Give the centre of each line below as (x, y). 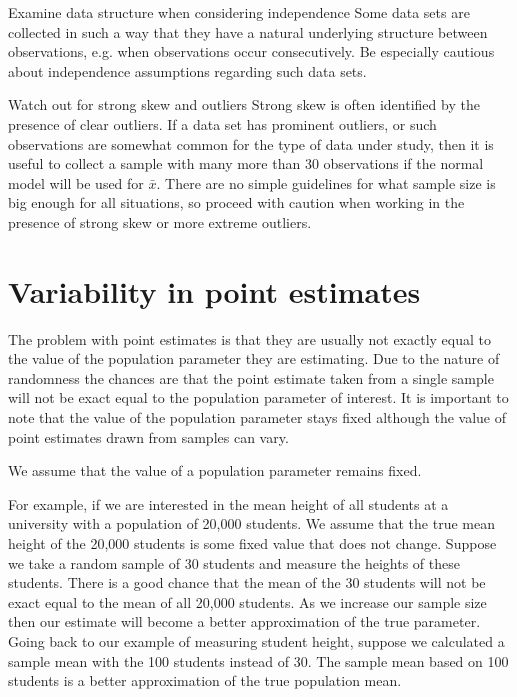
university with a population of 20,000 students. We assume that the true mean (251, 523)
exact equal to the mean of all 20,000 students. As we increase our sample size (247, 601)
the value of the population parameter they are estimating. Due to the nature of (254, 358)
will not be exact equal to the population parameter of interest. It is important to (258, 397)
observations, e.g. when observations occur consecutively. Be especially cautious (251, 51)
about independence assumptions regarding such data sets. (187, 70)
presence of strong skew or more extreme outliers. (160, 221)
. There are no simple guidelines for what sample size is (326, 182)
